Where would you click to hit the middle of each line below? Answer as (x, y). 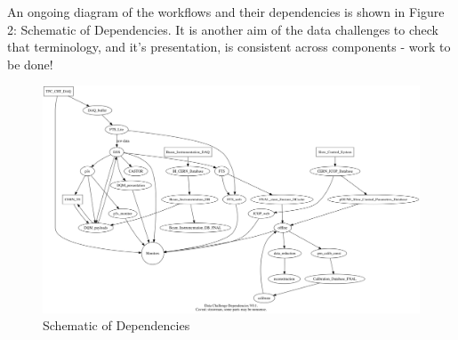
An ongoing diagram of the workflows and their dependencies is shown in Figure (226, 12)
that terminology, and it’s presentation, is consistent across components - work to (229, 47)
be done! (30, 64)
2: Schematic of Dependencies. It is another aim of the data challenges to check (223, 29)
